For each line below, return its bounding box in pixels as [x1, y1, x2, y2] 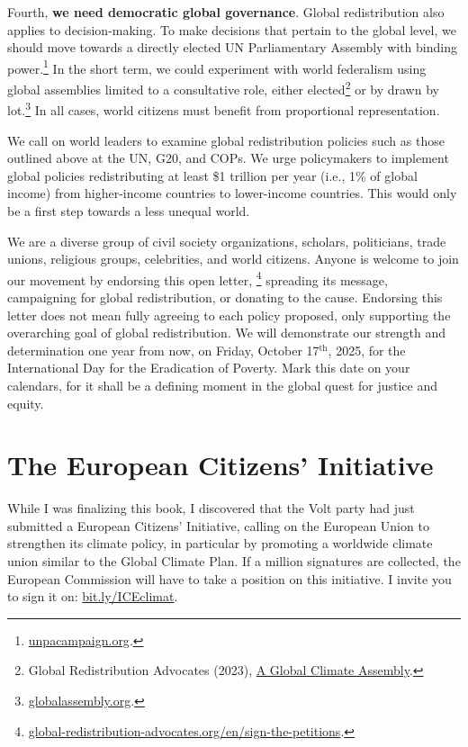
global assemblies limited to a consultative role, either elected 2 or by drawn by [7, 77, 439, 98]
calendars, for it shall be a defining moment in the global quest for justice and [7, 375, 438, 394]
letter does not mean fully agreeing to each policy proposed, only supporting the [7, 305, 451, 324]
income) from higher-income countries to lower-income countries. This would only [7, 184, 457, 202]
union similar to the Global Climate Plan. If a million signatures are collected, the [7, 552, 461, 570]
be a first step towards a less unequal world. [7, 201, 250, 220]
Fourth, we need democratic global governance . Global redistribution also [7, 3, 445, 21]
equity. [7, 393, 44, 412]
